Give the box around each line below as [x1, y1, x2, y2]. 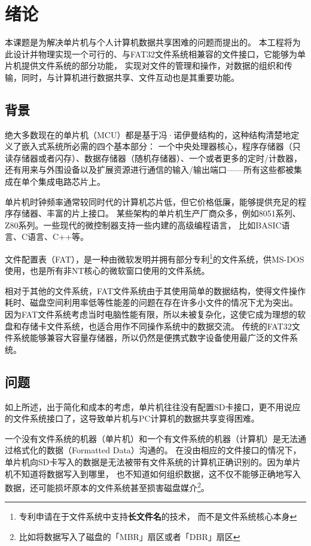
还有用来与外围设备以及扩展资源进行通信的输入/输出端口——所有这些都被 [5, 163, 294, 176]
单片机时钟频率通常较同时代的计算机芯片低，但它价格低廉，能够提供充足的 [5, 195, 298, 208]
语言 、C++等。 [28, 230, 89, 243]
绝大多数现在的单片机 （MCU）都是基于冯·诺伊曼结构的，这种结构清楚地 [5, 128, 291, 141]
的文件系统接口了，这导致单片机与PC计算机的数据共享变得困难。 [5, 412, 260, 425]
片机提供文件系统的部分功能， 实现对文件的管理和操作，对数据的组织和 [5, 59, 284, 72]
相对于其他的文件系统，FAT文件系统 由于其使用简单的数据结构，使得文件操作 [5, 284, 306, 297]
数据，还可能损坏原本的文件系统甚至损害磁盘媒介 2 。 [5, 480, 209, 493]
